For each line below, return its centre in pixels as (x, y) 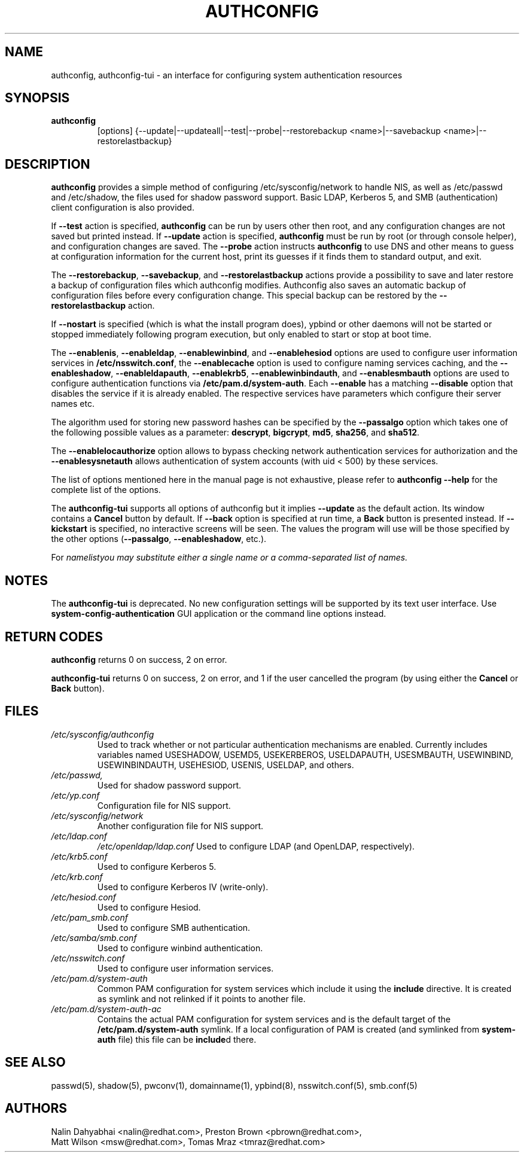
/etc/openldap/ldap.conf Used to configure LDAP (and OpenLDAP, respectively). (256, 846)
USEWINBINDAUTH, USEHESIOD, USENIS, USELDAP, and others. (226, 765)
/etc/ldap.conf (79, 836)
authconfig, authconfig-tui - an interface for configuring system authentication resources (227, 75)
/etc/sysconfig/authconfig (103, 734)
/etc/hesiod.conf (84, 897)
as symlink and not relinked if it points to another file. (201, 998)
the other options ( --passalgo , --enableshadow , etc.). (159, 539)
